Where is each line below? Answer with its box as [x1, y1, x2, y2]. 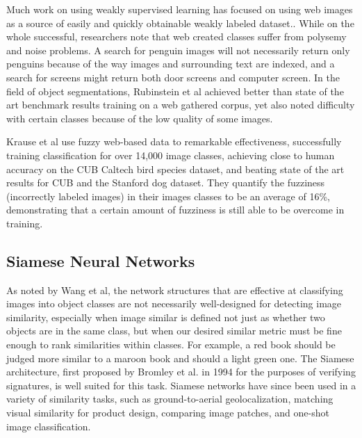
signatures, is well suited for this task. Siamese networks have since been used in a [6, 378, 356, 392]
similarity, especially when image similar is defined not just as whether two [6, 309, 325, 324]
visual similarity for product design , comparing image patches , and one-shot [6, 405, 329, 420]
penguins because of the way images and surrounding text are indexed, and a [6, 56, 335, 71]
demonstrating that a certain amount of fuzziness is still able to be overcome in [6, 202, 345, 217]
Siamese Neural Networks [6, 250, 195, 271]
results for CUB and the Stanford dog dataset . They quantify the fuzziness [6, 175, 325, 190]
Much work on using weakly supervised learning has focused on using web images [6, 2, 353, 16]
